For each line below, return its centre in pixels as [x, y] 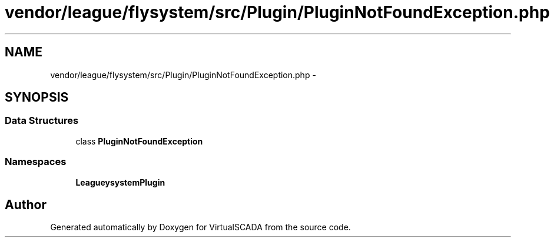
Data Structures [42, 121]
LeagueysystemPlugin [120, 182]
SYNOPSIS [37, 98]
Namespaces [36, 162]
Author [26, 204]
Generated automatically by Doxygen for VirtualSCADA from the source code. [200, 227]
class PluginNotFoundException [139, 141]
